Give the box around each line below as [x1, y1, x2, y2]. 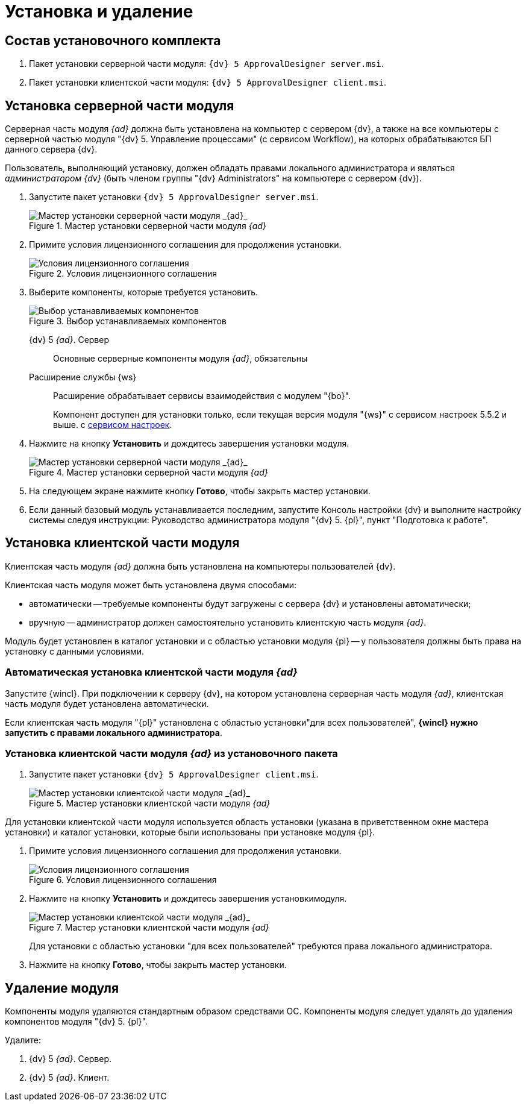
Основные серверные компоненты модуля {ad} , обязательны [53, 353, 308, 364]
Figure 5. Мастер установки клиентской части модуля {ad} [29, 798, 271, 809]
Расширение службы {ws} [29, 372, 137, 383]
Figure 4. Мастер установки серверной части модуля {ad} [29, 467, 268, 478]
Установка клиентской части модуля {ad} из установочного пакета [5, 747, 338, 759]
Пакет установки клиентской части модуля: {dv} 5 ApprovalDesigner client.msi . [29, 77, 386, 88]
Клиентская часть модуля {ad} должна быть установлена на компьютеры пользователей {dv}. [5, 561, 396, 571]
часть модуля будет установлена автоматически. [5, 698, 209, 709]
